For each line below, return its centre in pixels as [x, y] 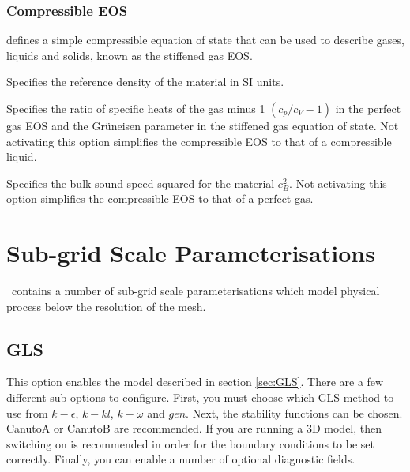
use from [27, 412]
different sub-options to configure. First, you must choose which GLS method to [200, 397]
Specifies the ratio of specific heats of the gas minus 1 [136, 108]
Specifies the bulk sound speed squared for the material [141, 183]
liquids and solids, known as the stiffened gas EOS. [130, 55]
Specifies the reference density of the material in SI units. [145, 82]
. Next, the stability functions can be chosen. [294, 412]
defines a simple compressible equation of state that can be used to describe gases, [205, 40]
